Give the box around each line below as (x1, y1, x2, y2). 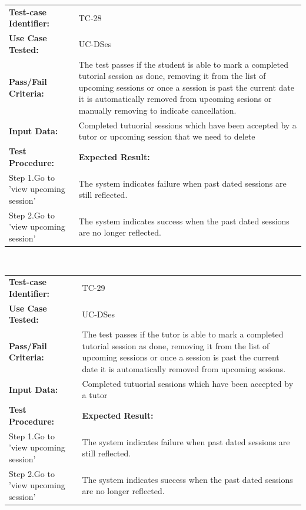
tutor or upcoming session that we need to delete (78, 130, 255, 143)
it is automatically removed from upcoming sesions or (78, 92, 272, 105)
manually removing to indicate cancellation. (78, 104, 237, 116)
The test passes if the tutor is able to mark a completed (82, 328, 284, 340)
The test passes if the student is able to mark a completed (78, 58, 288, 70)
